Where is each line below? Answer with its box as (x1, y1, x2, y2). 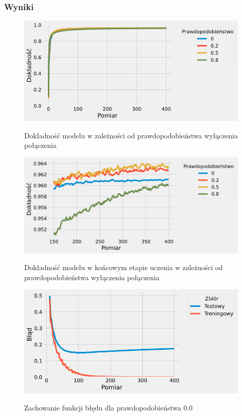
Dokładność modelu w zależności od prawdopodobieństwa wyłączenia (24, 130, 238, 140)
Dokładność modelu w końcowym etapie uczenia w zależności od (24, 262, 223, 273)
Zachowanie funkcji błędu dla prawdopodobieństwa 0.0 (24, 402, 193, 412)
